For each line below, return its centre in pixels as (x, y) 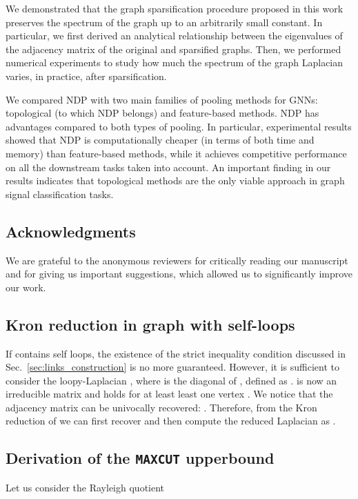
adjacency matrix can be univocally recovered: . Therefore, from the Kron (161, 407)
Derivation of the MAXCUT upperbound (140, 458)
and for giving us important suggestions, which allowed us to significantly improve (179, 274)
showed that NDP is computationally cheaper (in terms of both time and (160, 140)
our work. (26, 287)
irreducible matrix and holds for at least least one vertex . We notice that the (169, 394)
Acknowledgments (71, 231)
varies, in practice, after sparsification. (86, 76)
